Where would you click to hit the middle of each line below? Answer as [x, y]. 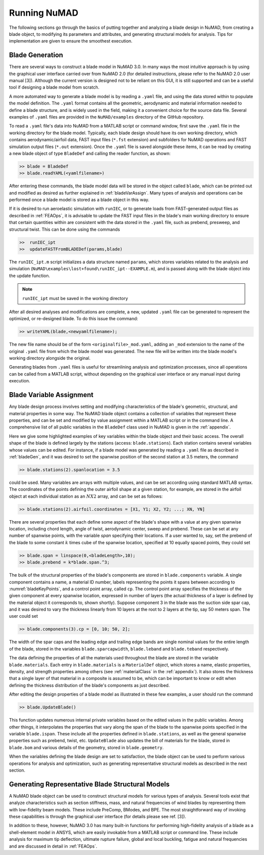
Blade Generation [36, 55]
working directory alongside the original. [50, 358]
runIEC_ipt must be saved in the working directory [75, 298]
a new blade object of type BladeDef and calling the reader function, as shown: [90, 153]
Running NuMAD [44, 13]
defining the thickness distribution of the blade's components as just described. [89, 685]
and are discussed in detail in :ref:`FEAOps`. [53, 846]
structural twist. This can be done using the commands [65, 229]
